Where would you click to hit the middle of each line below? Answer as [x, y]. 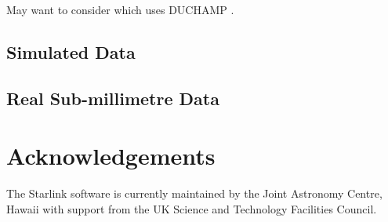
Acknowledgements [111, 156]
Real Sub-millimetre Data [113, 98]
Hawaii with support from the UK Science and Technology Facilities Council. [192, 208]
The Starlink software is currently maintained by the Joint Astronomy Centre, [194, 193]
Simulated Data [71, 51]
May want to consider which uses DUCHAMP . [120, 9]
